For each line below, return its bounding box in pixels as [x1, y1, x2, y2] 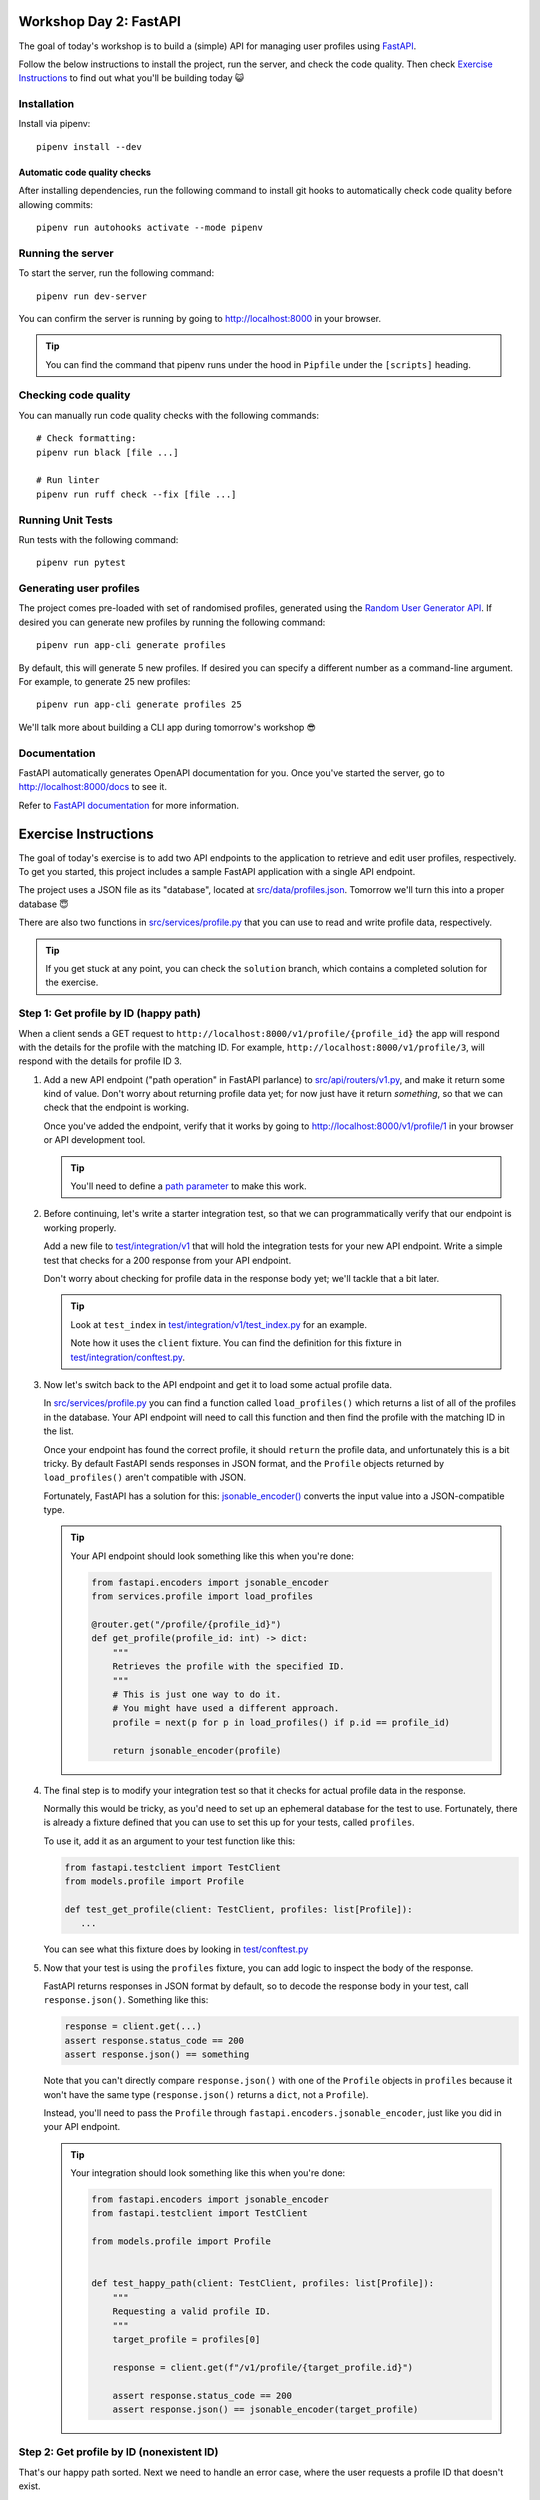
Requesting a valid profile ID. [112, 2306, 272, 2317]
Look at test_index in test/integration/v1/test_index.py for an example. [70, 1318, 367, 1330]
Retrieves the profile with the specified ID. [112, 1661, 345, 1672]
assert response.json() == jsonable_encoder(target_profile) [112, 2403, 419, 2415]
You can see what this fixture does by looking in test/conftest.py [43, 1943, 309, 1955]
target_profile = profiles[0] [112, 2333, 261, 2345]
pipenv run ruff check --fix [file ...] [36, 488, 237, 500]
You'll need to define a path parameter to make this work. [70, 1180, 307, 1192]
